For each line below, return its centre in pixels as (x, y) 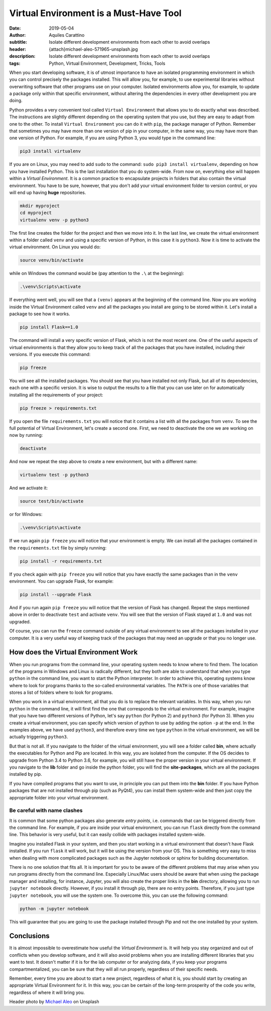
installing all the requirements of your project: (56, 395)
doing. (16, 101)
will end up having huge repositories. (48, 192)
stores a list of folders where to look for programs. (61, 693)
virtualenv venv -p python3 (54, 220)
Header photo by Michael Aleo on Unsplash (54, 1002)
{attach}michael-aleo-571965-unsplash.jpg (93, 49)
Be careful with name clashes (46, 810)
